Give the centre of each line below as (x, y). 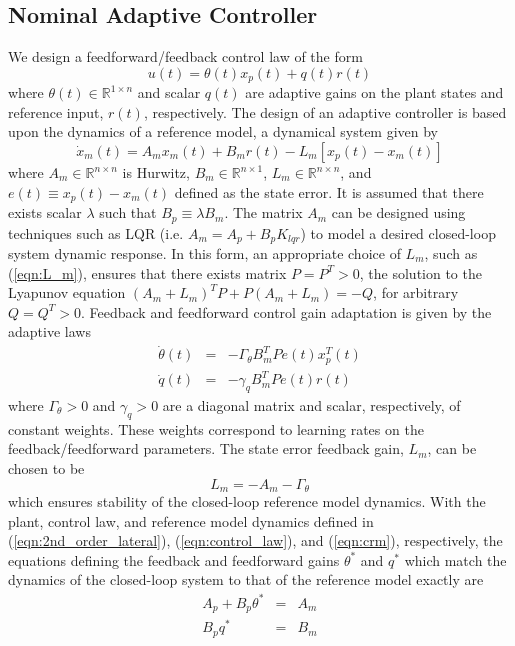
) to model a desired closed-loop (398, 232)
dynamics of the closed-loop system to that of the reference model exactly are (246, 579)
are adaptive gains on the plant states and (374, 92)
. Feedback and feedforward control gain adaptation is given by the (286, 311)
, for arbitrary (416, 292)
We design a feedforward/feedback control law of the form (185, 56)
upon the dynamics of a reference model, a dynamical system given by (223, 131)
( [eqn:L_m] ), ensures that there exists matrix (147, 272)
